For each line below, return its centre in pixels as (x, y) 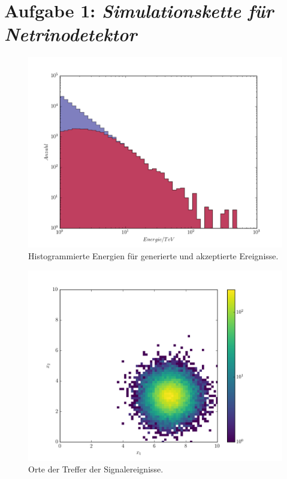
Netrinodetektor (71, 34)
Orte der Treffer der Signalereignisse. (96, 469)
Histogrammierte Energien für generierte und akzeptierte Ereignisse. (153, 255)
